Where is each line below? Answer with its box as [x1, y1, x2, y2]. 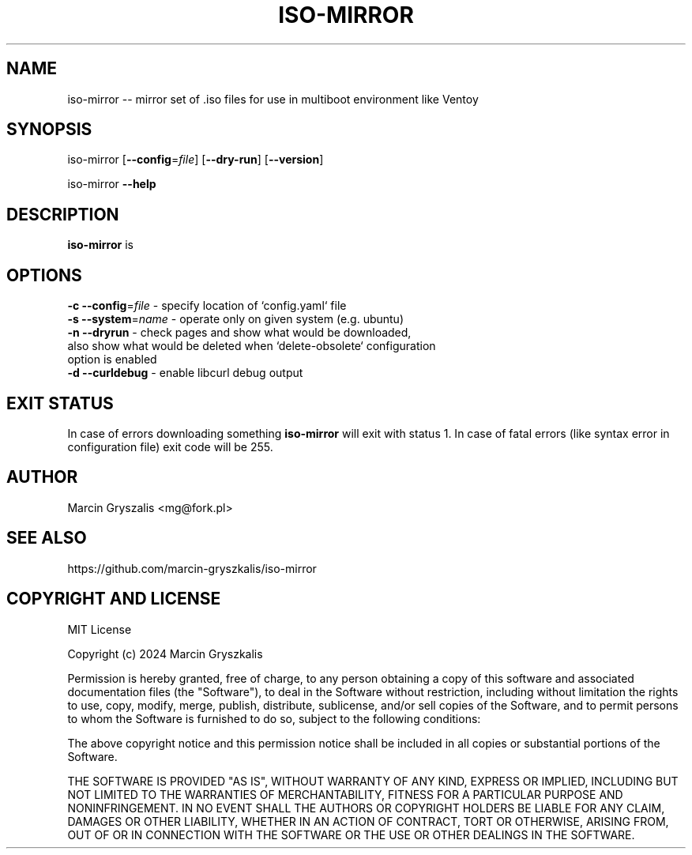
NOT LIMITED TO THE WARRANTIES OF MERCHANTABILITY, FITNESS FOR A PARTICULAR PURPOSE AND [67, 787, 623, 801]
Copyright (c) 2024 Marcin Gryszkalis [67, 646, 263, 661]
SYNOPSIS [6, 119, 92, 140]
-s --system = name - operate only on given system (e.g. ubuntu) [67, 312, 404, 326]
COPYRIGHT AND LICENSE [6, 589, 221, 609]
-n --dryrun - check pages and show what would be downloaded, [67, 326, 412, 340]
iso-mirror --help [67, 177, 156, 191]
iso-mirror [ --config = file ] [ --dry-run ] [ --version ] [67, 153, 324, 167]
